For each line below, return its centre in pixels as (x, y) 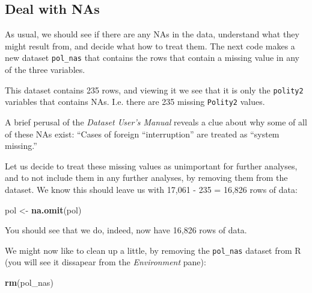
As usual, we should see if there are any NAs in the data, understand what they (152, 34)
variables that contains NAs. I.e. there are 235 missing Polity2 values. (135, 102)
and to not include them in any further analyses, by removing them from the (146, 178)
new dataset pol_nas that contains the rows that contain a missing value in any (152, 58)
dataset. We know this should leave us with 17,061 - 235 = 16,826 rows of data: (151, 189)
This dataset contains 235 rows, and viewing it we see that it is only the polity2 (154, 90)
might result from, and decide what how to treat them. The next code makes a (150, 46)
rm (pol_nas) (29, 282)
